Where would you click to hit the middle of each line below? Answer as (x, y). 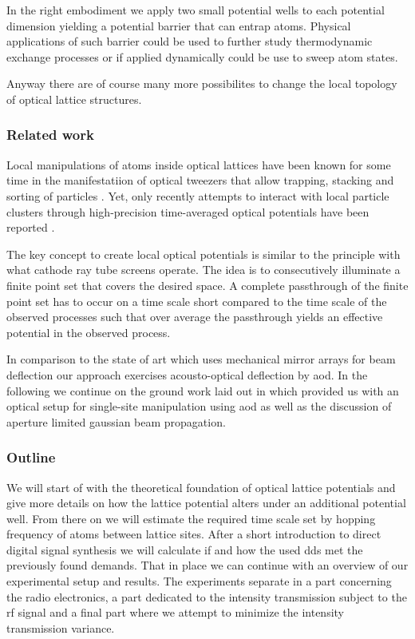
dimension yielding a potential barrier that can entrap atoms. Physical (179, 25)
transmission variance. (61, 627)
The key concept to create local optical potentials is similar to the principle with (204, 254)
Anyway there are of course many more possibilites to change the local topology (202, 83)
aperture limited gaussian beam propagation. (116, 421)
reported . (31, 227)
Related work (50, 135)
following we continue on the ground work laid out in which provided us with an (203, 390)
